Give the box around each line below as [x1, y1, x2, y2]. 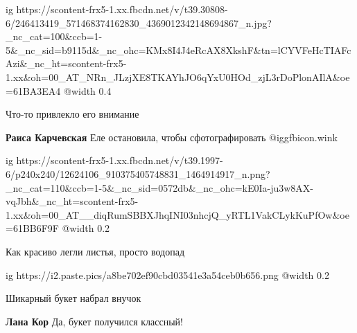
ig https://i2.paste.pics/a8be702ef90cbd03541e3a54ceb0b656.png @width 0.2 [6, 267, 329, 282]
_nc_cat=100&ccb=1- [6, 29, 103, 44]
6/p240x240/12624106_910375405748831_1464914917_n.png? [6, 166, 270, 181]
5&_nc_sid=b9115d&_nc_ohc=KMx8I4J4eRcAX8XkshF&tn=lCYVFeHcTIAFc [6, 42, 351, 57]
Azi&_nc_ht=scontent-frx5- [6, 56, 127, 71]
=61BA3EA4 [6, 83, 61, 98]
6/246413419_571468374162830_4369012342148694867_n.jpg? [6, 15, 272, 30]
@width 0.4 [63, 83, 112, 98]
